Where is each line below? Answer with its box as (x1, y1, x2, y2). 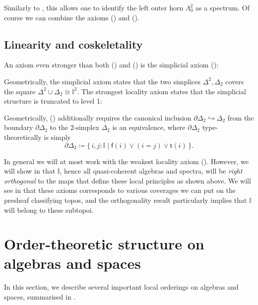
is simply (44, 131, 71, 142)
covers (225, 76, 244, 86)
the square (4, 86, 36, 96)
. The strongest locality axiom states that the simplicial (77, 86, 246, 96)
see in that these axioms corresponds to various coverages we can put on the (4, 185, 236, 195)
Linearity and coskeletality (4, 36, 143, 52)
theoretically (4, 131, 42, 142)
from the (227, 112, 254, 122)
